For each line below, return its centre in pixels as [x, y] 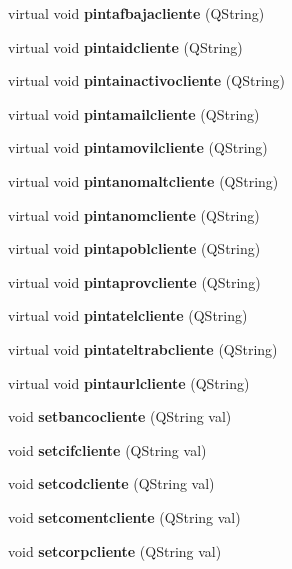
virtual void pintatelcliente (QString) [128, 315]
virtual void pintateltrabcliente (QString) [143, 348]
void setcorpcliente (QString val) [115, 550]
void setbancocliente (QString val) [120, 416]
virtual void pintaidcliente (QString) [125, 46]
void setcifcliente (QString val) [107, 449]
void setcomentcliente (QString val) [124, 516]
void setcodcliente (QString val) [111, 483]
